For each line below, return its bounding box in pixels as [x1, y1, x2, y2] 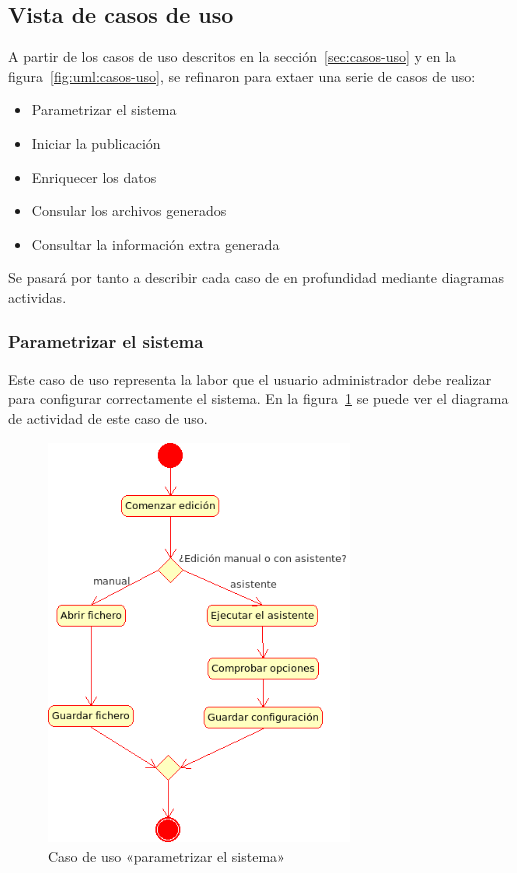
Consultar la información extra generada [31, 233, 280, 254]
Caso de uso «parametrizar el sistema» [48, 845, 285, 866]
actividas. [8, 286, 67, 307]
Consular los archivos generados [31, 200, 227, 221]
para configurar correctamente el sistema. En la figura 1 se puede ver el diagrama [8, 388, 509, 409]
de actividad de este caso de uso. [8, 407, 208, 428]
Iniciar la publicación [31, 132, 161, 153]
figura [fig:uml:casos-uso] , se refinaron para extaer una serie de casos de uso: [8, 65, 476, 86]
